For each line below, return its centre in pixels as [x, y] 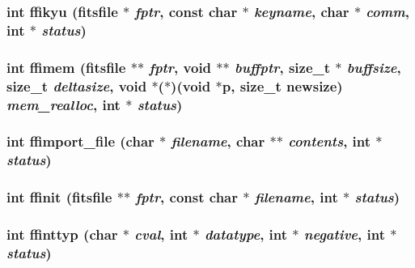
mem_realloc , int [64, 104]
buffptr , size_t [282, 67]
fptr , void [180, 67]
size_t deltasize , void [77, 85]
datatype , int [246, 234]
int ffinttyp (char [62, 234]
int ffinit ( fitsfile [59, 197]
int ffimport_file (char [80, 141]
